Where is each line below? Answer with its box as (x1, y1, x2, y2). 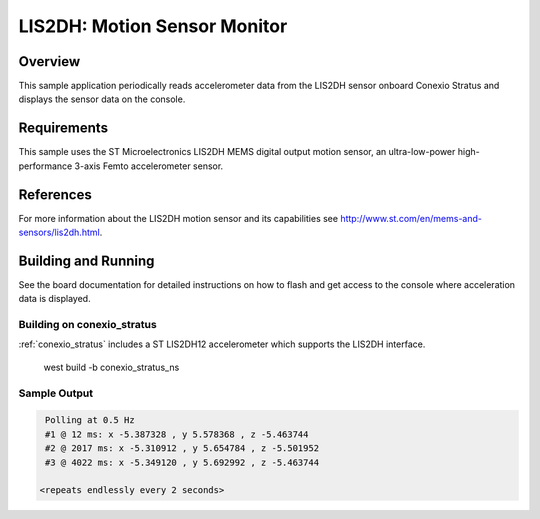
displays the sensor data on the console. (18, 93, 186, 105)
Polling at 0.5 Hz (45, 415, 135, 426)
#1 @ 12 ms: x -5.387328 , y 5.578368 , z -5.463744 (45, 428, 309, 440)
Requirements (18, 120, 109, 137)
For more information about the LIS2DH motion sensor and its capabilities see (18, 212, 339, 224)
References (18, 186, 92, 203)
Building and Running (18, 252, 155, 269)
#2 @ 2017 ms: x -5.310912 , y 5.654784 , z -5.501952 (45, 443, 320, 454)
